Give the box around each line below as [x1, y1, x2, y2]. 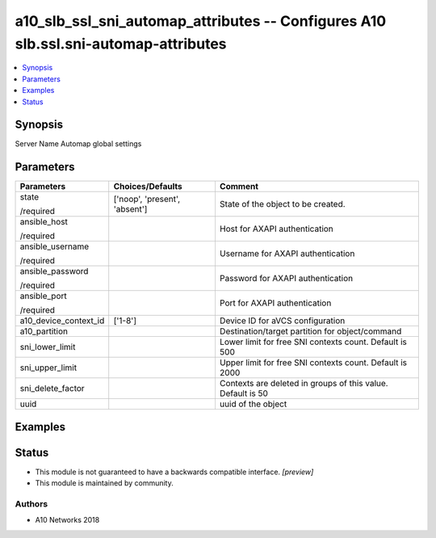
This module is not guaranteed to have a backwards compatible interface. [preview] [35, 467, 314, 477]
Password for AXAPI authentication [219, 273, 354, 284]
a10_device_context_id [19, 315, 105, 326]
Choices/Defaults [113, 181, 182, 192]
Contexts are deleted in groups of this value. [219, 378, 388, 389]
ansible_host [19, 216, 69, 228]
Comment [219, 181, 258, 192]
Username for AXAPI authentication [219, 248, 355, 259]
